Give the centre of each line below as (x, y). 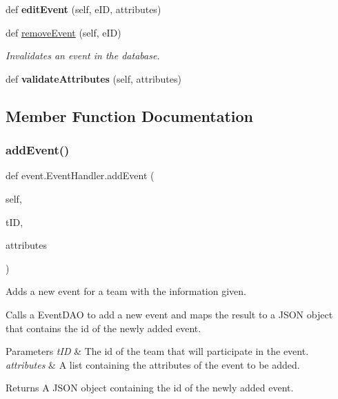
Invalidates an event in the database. (83, 55)
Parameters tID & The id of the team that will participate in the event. (157, 351)
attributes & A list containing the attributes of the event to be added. (153, 364)
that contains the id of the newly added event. (103, 328)
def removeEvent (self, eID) (63, 32)
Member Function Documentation (130, 115)
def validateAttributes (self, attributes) (93, 78)
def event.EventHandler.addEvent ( (80, 175)
